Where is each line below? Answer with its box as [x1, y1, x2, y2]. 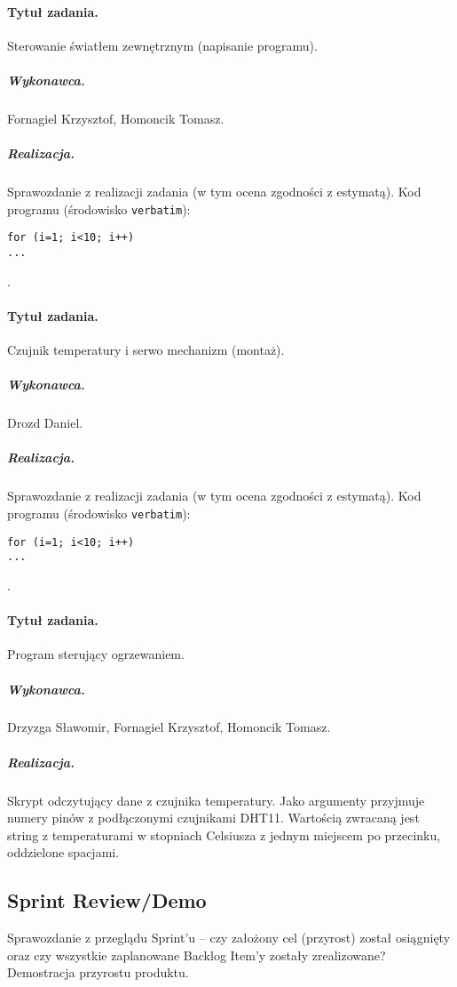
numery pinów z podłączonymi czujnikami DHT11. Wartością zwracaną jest [7, 808, 420, 827]
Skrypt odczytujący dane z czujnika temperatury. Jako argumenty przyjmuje [7, 790, 425, 809]
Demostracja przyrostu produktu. [7, 963, 189, 982]
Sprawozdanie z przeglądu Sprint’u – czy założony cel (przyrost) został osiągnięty [7, 928, 451, 947]
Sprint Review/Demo [7, 887, 207, 914]
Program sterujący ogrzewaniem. [7, 645, 185, 663]
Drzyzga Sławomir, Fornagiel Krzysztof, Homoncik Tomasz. [7, 718, 331, 736]
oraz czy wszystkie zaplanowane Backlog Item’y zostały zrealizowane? [7, 945, 386, 964]
